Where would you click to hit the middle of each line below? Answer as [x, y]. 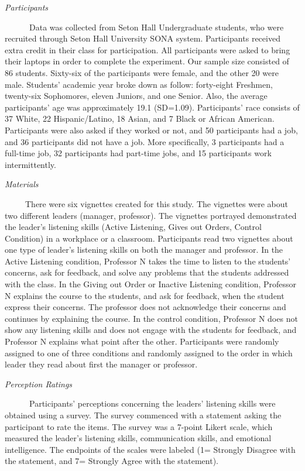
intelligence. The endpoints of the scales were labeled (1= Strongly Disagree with [150, 449]
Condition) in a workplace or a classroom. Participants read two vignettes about [149, 238]
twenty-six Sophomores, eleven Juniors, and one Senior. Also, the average [136, 96]
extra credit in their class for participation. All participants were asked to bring [148, 49]
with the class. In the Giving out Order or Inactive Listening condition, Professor [151, 284]
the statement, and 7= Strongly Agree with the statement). [112, 461]
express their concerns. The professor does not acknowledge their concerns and [145, 307]
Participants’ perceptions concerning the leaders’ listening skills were [152, 403]
